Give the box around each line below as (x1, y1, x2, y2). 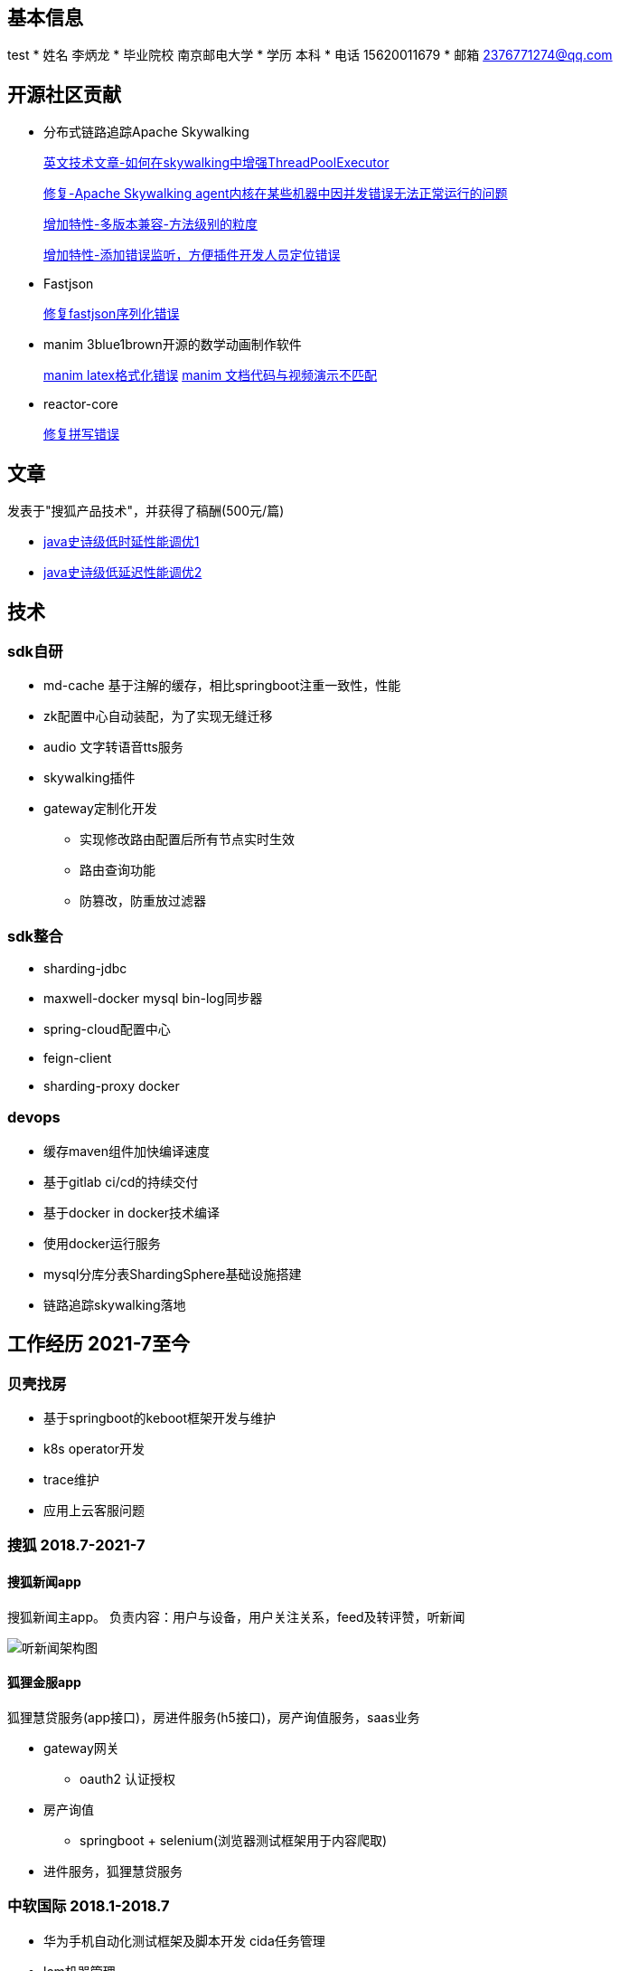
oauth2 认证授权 (80, 1770, 176, 1786)
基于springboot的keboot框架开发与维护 (43, 1410, 277, 1426)
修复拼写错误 (43, 426, 119, 442)
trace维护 (43, 1472, 99, 1488)
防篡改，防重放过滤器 (80, 893, 206, 909)
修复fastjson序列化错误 (43, 306, 180, 322)
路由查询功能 (80, 862, 155, 878)
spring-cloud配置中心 (43, 1021, 171, 1038)
